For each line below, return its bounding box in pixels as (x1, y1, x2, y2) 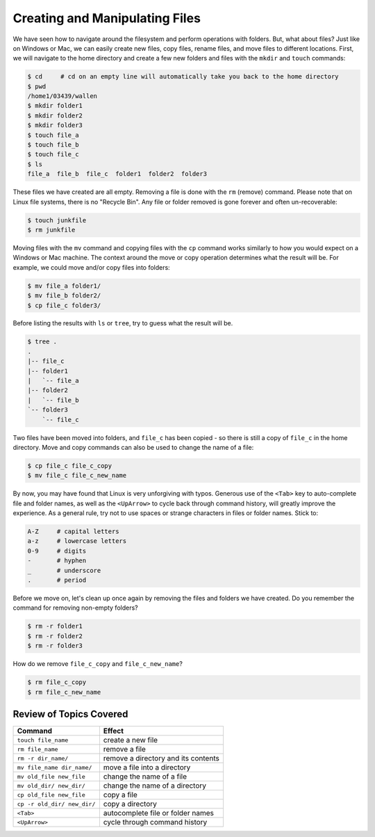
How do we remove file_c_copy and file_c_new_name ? (12, 660, 183, 668)
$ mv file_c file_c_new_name (27, 471, 127, 480)
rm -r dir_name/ (17, 754, 69, 762)
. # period (27, 576, 87, 584)
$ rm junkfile (27, 226, 76, 234)
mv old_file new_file (17, 772, 86, 780)
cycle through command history (103, 818, 208, 827)
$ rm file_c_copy (27, 678, 87, 686)
